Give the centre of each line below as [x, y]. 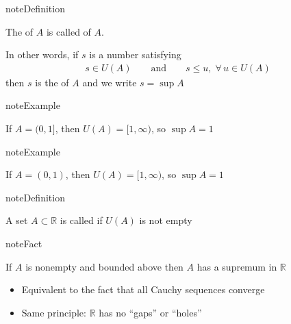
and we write [110, 82]
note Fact [24, 243]
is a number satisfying [135, 54]
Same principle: [54, 312]
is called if [81, 220]
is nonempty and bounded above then [104, 266]
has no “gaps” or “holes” [150, 312]
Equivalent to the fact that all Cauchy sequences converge [143, 289]
